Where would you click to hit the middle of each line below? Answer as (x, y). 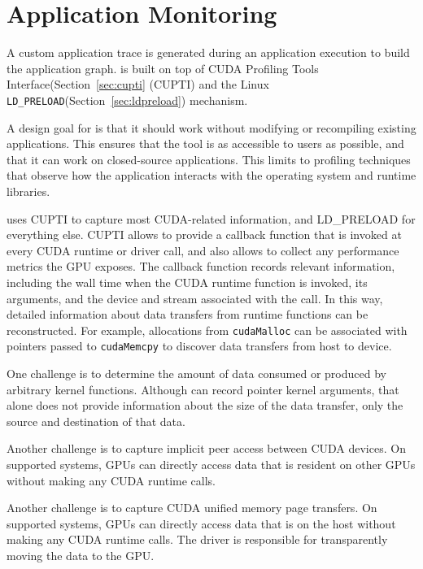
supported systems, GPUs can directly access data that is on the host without (201, 523)
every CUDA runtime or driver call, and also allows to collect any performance (203, 250)
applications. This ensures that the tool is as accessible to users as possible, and (205, 143)
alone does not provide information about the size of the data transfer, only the (205, 405)
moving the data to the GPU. (81, 555)
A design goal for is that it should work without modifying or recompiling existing (211, 127)
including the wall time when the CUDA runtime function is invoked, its (187, 282)
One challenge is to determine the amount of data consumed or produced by (196, 373)
